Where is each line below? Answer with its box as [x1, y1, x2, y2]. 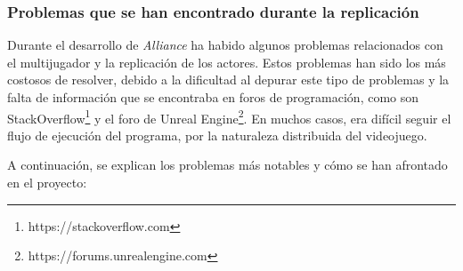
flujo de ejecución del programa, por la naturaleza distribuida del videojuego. [7, 125, 427, 144]
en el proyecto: [7, 173, 87, 192]
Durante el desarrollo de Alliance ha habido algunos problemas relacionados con [7, 36, 443, 54]
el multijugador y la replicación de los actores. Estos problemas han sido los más [7, 52, 446, 71]
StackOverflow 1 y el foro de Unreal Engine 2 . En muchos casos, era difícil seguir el [7, 106, 451, 127]
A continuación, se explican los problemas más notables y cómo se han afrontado [7, 155, 448, 174]
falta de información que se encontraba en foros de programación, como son [7, 88, 419, 106]
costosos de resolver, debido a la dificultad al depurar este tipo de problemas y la [7, 70, 450, 89]
